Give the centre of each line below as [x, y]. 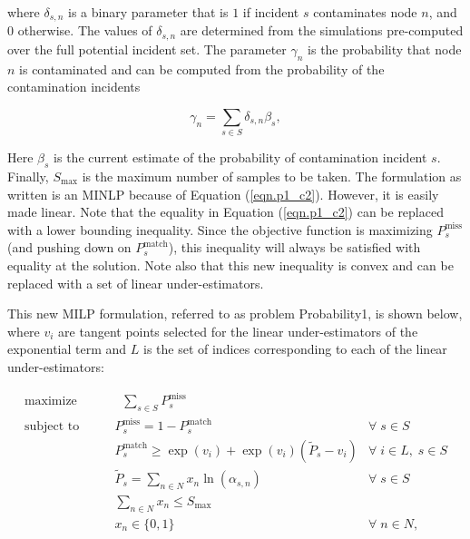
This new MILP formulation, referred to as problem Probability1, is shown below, [235, 314]
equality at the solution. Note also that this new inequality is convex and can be [230, 265]
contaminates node [365, 12]
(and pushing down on [69, 247]
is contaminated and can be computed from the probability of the [202, 69]
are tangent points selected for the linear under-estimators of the [238, 331]
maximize [50, 402]
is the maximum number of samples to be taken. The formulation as [272, 176]
